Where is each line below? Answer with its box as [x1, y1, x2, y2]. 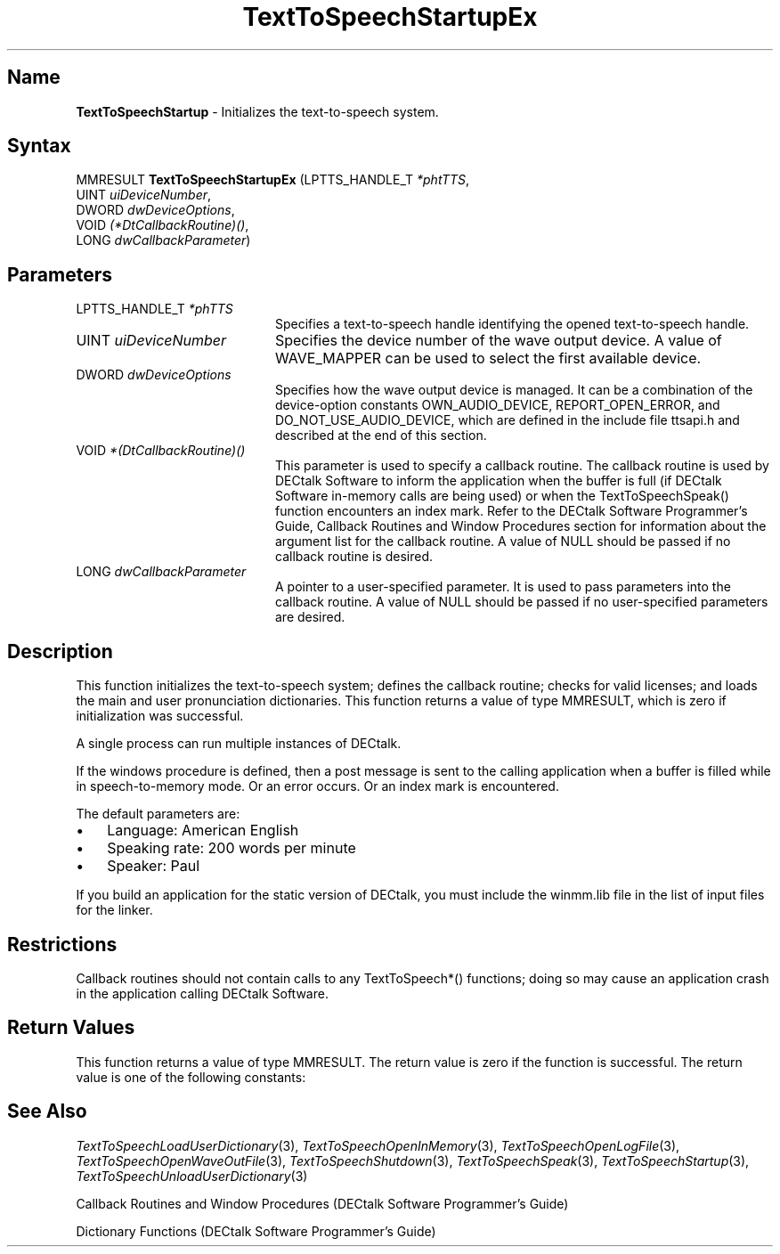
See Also [7, 1100, 87, 1123]
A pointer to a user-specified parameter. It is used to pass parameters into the [275, 579, 731, 595]
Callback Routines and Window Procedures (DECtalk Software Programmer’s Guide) [76, 1195, 569, 1211]
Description [7, 639, 113, 663]
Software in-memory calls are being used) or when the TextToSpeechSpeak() [275, 488, 729, 504]
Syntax [7, 134, 71, 158]
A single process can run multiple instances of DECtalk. [76, 736, 402, 752]
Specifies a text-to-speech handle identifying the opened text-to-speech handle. [275, 316, 750, 332]
